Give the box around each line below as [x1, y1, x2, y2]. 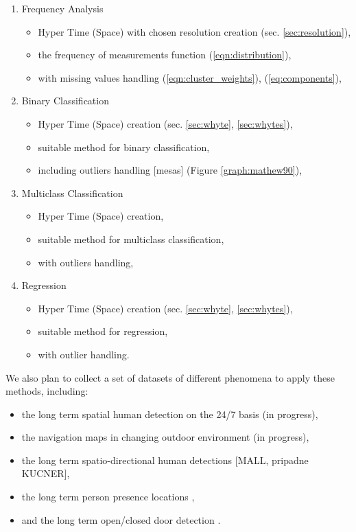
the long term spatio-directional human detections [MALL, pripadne [21, 452, 309, 467]
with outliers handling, [38, 255, 134, 269]
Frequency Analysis [21, 1, 104, 15]
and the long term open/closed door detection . [21, 512, 221, 527]
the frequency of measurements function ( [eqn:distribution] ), [38, 47, 292, 62]
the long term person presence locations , [21, 489, 195, 504]
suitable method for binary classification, [38, 139, 210, 154]
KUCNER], [21, 466, 70, 481]
